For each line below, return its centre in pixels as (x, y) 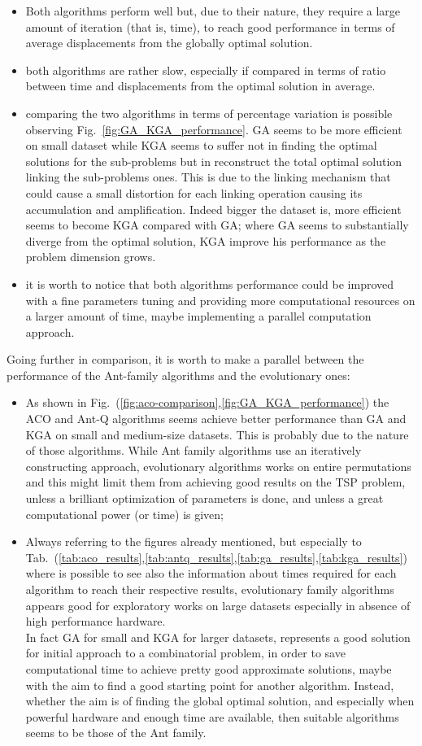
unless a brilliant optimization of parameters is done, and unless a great (204, 498)
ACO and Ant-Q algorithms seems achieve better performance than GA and (216, 419)
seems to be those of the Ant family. (116, 733)
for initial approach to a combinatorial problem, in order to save (185, 653)
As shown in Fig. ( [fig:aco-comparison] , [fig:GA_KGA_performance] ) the (207, 402)
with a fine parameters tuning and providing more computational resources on (220, 300)
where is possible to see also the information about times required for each (211, 573)
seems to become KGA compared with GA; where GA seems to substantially (217, 225)
